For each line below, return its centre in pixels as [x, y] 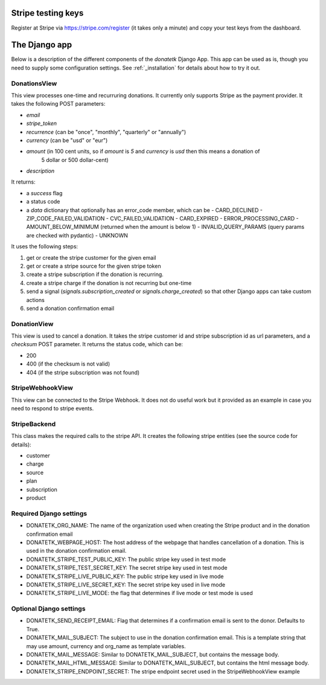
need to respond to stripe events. [53, 408]
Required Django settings [49, 513]
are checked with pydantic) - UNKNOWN [77, 235]
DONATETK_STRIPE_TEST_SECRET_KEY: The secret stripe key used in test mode [127, 568]
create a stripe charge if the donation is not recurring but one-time [109, 283]
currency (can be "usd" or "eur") [67, 140]
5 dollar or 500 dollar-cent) [75, 159]
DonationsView [34, 83]
